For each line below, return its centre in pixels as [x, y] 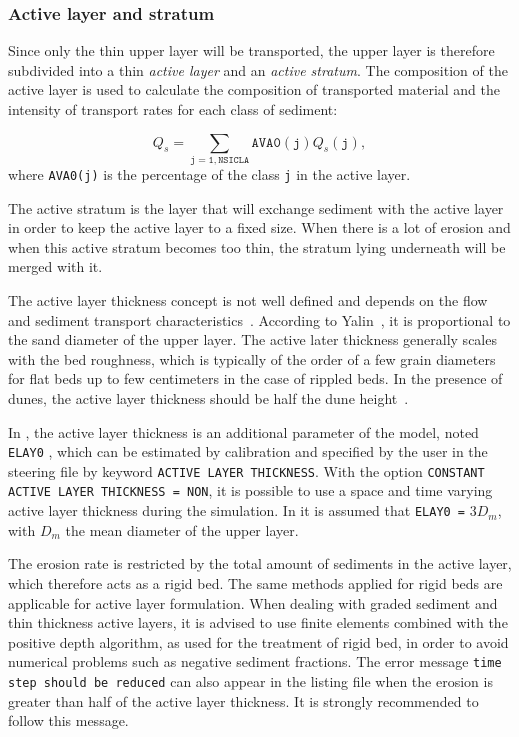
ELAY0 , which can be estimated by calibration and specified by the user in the [248, 451]
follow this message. [68, 720]
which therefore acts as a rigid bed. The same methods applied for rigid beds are [255, 582]
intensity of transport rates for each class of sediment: [173, 109]
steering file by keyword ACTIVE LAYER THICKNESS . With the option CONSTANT [246, 470]
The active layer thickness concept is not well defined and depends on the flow [248, 299]
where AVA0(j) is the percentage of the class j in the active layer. [209, 173]
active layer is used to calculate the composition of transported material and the [254, 89]
